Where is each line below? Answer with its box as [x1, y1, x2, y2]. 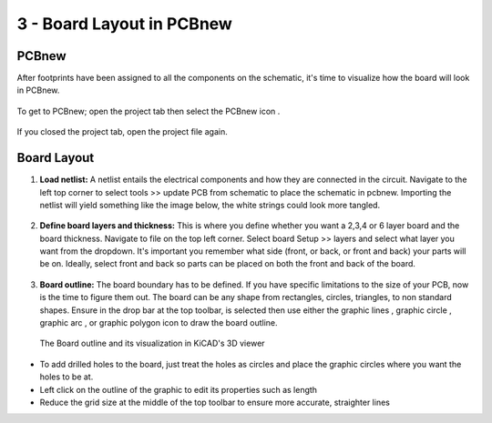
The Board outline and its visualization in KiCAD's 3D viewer [39, 337, 265, 349]
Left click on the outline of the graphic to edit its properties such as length [39, 384, 318, 395]
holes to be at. [39, 371, 94, 382]
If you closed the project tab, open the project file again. [16, 126, 228, 137]
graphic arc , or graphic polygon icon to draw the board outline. [39, 317, 278, 328]
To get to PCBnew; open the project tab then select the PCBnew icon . [16, 106, 281, 116]
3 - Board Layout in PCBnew [16, 14, 232, 34]
